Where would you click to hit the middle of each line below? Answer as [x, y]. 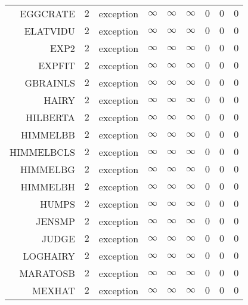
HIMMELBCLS [42, 152]
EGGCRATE [47, 13]
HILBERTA [50, 117]
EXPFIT [57, 65]
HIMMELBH [48, 187]
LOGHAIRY [49, 256]
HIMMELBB [48, 135]
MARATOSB [47, 273]
